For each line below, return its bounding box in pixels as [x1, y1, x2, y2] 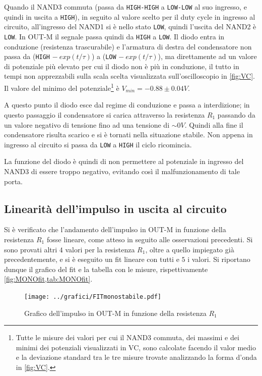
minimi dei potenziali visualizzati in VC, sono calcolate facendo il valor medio [16, 342, 256, 352]
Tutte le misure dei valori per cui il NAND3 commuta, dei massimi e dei [16, 332, 239, 343]
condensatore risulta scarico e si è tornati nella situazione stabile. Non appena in [4, 129, 253, 140]
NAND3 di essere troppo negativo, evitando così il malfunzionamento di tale [4, 166, 240, 176]
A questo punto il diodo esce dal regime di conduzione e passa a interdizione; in [4, 99, 250, 110]
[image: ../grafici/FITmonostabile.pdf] [24, 293, 162, 300]
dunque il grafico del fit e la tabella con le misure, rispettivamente [4, 263, 208, 274]
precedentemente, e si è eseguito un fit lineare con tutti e [4, 254, 179, 264]
